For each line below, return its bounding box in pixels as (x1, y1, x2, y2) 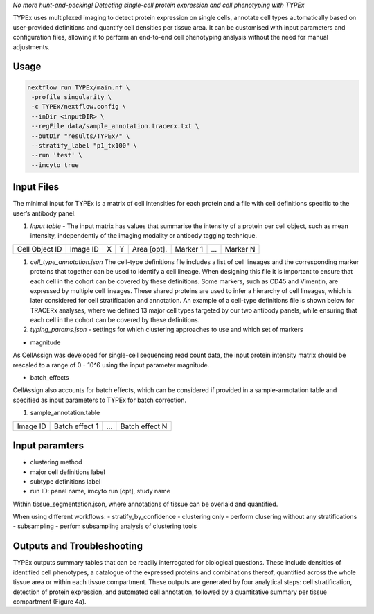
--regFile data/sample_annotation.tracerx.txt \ (31, 122, 199, 130)
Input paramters (12, 440, 84, 452)
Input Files (12, 181, 59, 193)
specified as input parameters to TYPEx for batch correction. (12, 396, 187, 404)
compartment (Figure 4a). (12, 597, 87, 606)
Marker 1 (175, 244, 204, 254)
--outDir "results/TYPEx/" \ (31, 132, 130, 140)
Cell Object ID (17, 244, 62, 254)
